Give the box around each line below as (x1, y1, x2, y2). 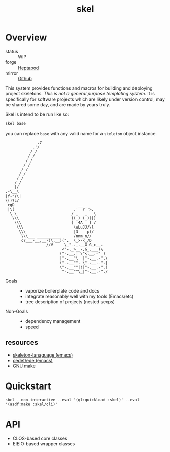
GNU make (12, 363, 36, 369)
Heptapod (18, 64, 39, 71)
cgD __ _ (7, 202, 87, 207)
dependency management (25, 318, 81, 324)
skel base (5, 121, 26, 126)
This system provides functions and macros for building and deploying (5, 85, 153, 91)
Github (18, 75, 32, 81)
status (5, 48, 19, 54)
